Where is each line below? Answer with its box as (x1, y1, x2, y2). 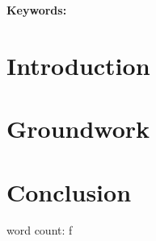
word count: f (6, 222, 73, 239)
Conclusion (6, 175, 132, 208)
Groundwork (6, 112, 150, 145)
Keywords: (6, 2, 67, 18)
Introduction (6, 48, 150, 81)
